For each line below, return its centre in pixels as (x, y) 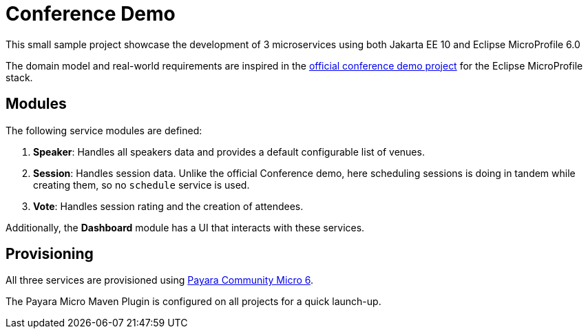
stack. (19, 77)
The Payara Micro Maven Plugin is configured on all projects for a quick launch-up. (193, 302)
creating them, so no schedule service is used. (141, 185)
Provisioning (50, 254)
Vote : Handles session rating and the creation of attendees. (168, 206)
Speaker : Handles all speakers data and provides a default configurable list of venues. (229, 152)
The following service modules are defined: (104, 130)
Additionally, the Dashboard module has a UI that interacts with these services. (185, 227)
